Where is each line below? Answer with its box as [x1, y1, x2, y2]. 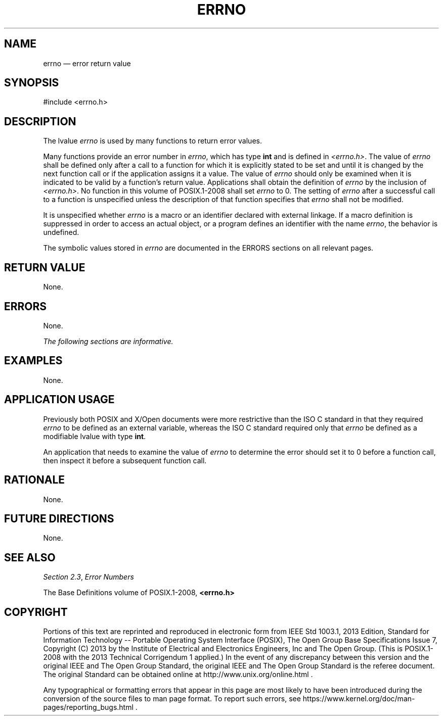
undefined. [43, 228, 79, 237]
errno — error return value [43, 59, 131, 68]
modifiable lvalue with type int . [43, 431, 146, 441]
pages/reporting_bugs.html [43, 703, 134, 712]
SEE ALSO [4, 551, 56, 564]
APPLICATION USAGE [4, 393, 115, 406]
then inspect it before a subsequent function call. [43, 456, 207, 465]
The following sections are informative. [43, 337, 173, 346]
